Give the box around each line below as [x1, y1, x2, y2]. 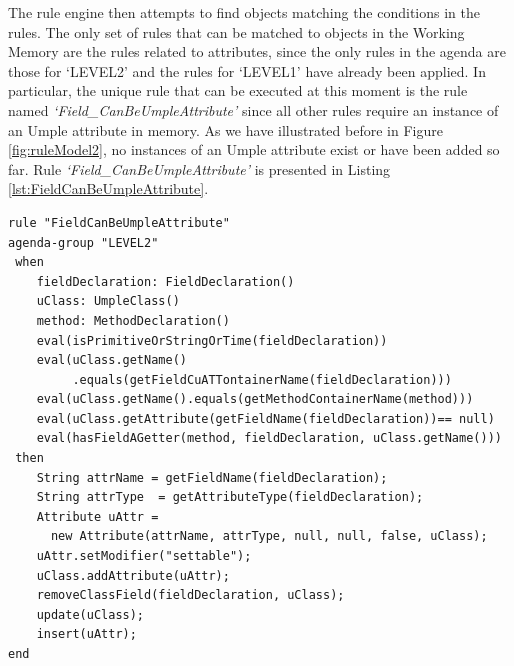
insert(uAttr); [36, 627, 137, 642]
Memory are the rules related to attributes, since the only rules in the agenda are [8, 41, 506, 62]
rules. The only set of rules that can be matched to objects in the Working [8, 21, 465, 42]
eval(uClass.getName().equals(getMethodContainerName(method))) [36, 392, 474, 407]
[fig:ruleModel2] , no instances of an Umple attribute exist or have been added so [8, 139, 500, 160]
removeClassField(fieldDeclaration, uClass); [36, 588, 345, 603]
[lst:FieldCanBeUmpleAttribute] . [8, 178, 209, 199]
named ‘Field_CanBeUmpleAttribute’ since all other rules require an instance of [8, 99, 499, 120]
